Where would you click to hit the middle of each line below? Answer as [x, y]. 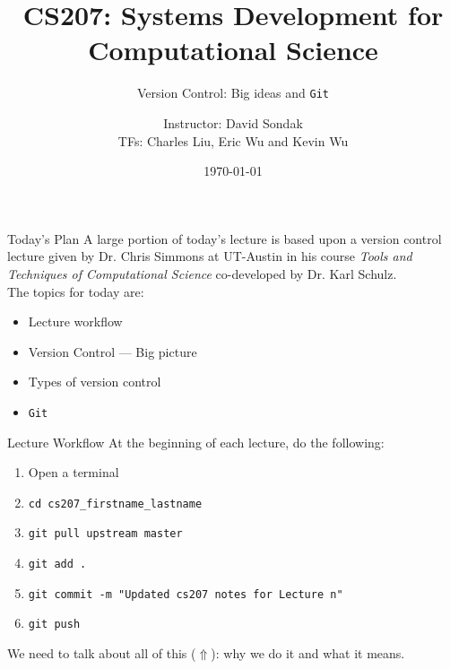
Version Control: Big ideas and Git [233, 93]
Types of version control [95, 382]
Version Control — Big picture [112, 351]
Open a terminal [74, 472]
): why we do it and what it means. [308, 653]
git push [54, 625]
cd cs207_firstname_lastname [115, 504]
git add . [57, 565]
